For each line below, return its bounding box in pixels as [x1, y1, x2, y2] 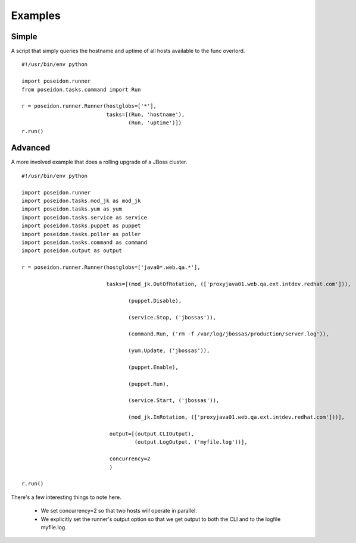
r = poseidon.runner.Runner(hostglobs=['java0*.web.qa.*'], [21, 264, 201, 271]
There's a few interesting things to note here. [11, 494, 121, 501]
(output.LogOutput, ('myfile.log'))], [134, 439, 248, 445]
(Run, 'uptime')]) [128, 120, 182, 126]
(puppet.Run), [128, 381, 170, 387]
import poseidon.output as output [21, 247, 122, 254]
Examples [11, 9, 61, 22]
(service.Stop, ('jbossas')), [128, 314, 217, 321]
